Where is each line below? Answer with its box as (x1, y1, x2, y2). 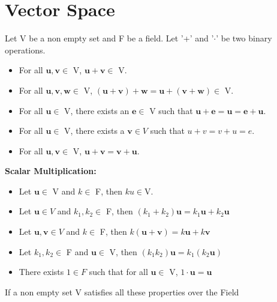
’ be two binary (216, 32, 272, 44)
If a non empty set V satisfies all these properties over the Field (5, 285, 239, 298)
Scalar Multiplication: (5, 165, 97, 177)
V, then (109, 245, 137, 258)
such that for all (89, 265, 148, 278)
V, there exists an (64, 104, 130, 116)
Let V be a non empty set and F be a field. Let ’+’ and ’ (5, 32, 214, 44)
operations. (5, 43, 46, 56)
